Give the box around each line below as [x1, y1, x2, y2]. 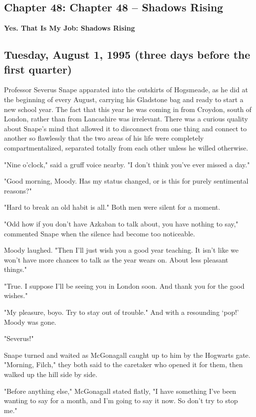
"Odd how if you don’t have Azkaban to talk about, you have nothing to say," [4, 218, 239, 228]
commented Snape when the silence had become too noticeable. [4, 228, 195, 238]
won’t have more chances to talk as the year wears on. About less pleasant [4, 254, 228, 265]
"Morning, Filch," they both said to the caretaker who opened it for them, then [4, 359, 243, 370]
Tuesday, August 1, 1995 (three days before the [4, 47, 251, 62]
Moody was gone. [4, 316, 57, 327]
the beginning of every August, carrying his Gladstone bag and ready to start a [4, 94, 244, 104]
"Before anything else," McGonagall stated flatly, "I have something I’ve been [4, 385, 236, 396]
